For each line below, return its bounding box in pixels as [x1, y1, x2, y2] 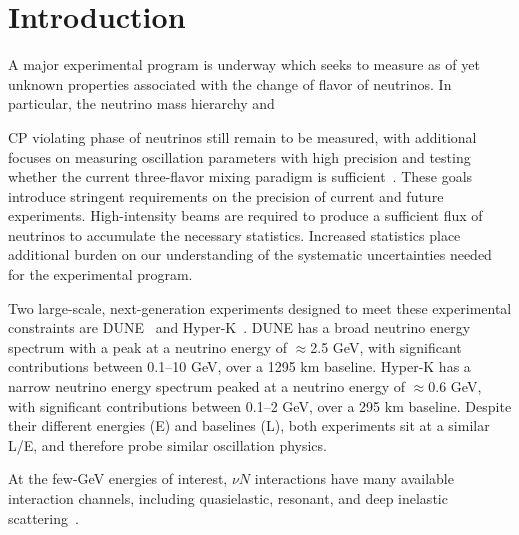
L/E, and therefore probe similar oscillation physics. [8, 434, 327, 455]
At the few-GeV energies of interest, [8, 468, 228, 489]
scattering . [8, 507, 79, 528]
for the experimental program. [8, 264, 193, 285]
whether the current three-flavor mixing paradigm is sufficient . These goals [8, 166, 473, 187]
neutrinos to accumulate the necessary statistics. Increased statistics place [8, 224, 461, 245]
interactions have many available [254, 468, 454, 489]
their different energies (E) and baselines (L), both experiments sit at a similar [8, 415, 490, 436]
